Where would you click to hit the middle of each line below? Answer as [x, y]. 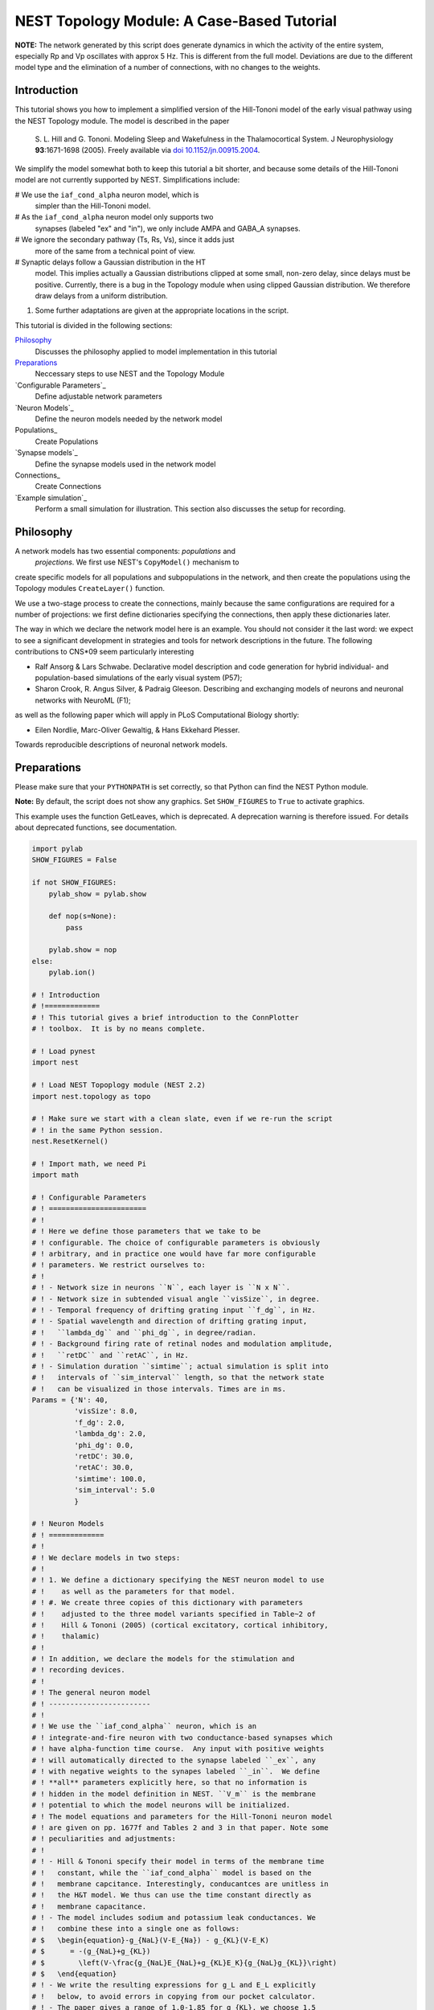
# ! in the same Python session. [98, 1130]
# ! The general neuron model [91, 1693]
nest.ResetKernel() [70, 1141]
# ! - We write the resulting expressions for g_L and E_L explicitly [174, 1985]
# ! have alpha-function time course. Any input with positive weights [178, 1749]
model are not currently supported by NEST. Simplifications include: [127, 180]
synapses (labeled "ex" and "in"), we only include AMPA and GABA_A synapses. [168, 228]
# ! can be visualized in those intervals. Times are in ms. [159, 1389]
